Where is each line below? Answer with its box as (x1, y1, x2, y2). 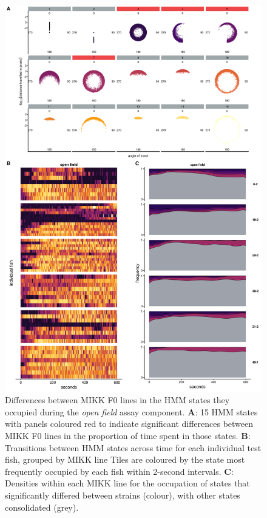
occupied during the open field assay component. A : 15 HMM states (5, 405, 258, 418)
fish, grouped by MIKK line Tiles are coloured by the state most (5, 453, 245, 466)
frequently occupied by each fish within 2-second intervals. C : (5, 465, 234, 477)
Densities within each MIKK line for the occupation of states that (5, 477, 250, 489)
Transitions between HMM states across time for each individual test (5, 441, 262, 454)
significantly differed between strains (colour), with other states (5, 488, 240, 501)
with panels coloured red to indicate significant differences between (5, 417, 254, 430)
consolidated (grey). (5, 500, 79, 513)
